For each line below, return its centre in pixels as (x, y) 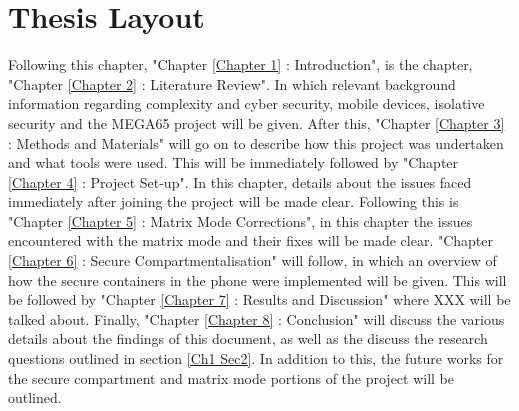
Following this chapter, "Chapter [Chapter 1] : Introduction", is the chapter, (240, 64)
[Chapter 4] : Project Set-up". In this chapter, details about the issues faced (240, 181)
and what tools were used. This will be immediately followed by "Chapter (233, 162)
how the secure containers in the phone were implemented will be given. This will (257, 279)
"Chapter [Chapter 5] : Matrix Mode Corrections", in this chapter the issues (240, 220)
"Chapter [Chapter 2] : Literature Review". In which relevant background (232, 83)
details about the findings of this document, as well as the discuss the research (248, 338)
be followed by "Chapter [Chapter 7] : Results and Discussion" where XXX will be (259, 299)
